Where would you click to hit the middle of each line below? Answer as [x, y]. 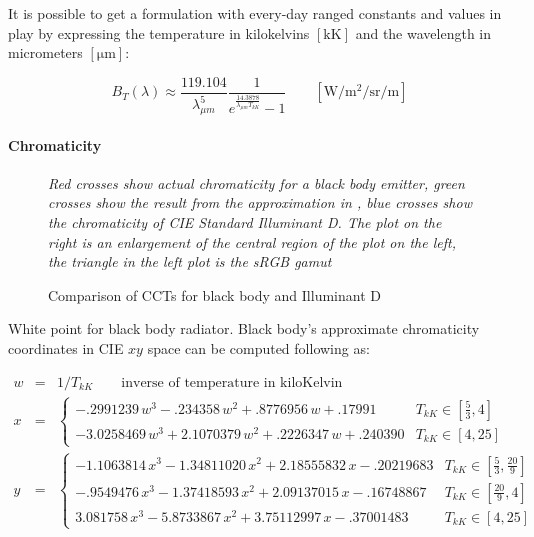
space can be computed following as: [258, 347]
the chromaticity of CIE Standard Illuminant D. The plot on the [245, 221]
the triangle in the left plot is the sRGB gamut [190, 261]
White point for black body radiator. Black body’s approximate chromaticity [244, 328]
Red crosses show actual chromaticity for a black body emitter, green [256, 182]
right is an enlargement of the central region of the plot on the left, [252, 241]
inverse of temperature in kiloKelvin [232, 382]
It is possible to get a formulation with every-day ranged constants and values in [255, 13]
